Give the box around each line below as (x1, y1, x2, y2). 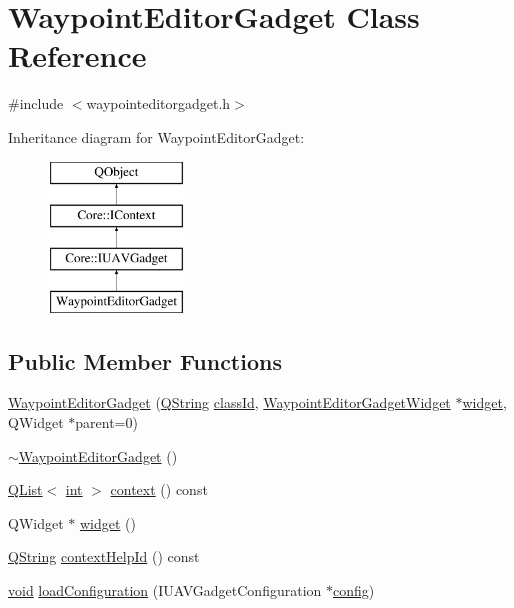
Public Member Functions (8, 345, 282, 376)
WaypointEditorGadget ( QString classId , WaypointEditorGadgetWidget (8, 392, 451, 413)
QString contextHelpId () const (8, 546, 200, 567)
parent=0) (75, 412, 138, 433)
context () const (110, 479, 208, 500)
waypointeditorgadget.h (86, 93, 231, 114)
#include (8, 93, 64, 114)
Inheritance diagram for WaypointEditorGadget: (8, 126, 305, 147)
